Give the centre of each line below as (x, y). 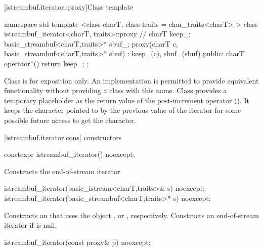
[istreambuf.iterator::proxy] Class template (69, 7)
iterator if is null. (31, 225)
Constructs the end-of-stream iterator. (63, 171)
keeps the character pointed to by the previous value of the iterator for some (123, 110)
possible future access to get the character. (70, 120)
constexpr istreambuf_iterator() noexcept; (70, 154)
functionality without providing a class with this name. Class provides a (116, 90)
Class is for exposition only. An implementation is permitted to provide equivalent (131, 80)
